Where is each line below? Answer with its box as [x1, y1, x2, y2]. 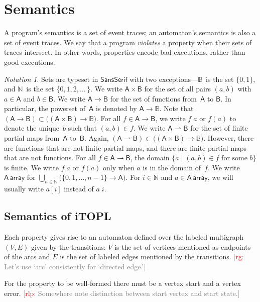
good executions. [4, 56, 55, 67]
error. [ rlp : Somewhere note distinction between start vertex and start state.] [4, 288, 240, 298]
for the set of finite [190, 123, 248, 133]
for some [221, 155, 247, 162]
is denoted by [95, 103, 137, 114]
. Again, [84, 133, 109, 143]
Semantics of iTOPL [4, 208, 111, 224]
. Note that [159, 103, 194, 114]
